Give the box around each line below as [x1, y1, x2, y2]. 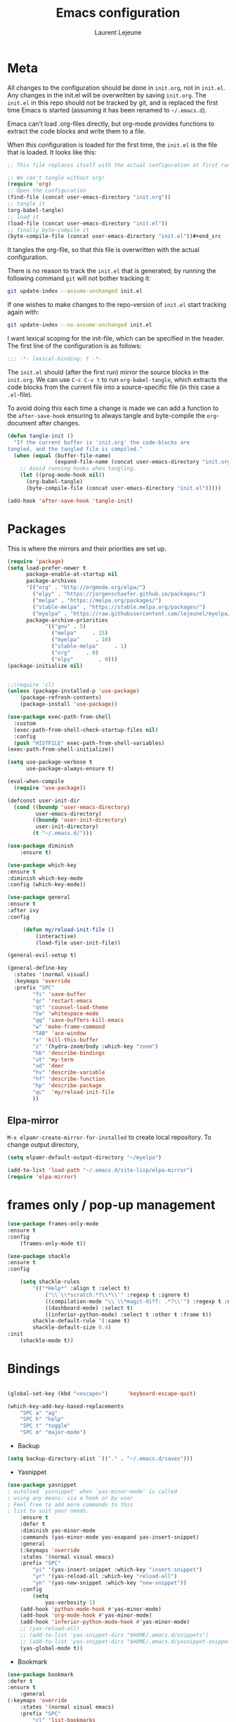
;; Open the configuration [7, 188, 86, 195]
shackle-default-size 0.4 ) [32, 1324, 112, 1332]
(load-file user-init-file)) [35, 939, 121, 946]
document [7, 419, 37, 427]
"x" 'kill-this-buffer [32, 1036, 99, 1044]
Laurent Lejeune [94, 28, 142, 37]
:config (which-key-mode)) [7, 881, 86, 888]
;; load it [7, 213, 39, 221]
